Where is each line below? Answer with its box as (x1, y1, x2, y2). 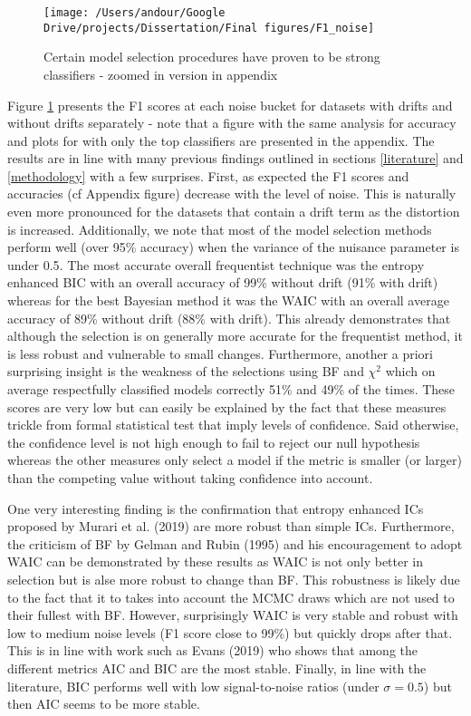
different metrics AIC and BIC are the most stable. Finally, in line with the (7, 658, 427, 677)
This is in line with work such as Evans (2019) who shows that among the (7, 641, 418, 660)
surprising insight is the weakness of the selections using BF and (7, 362, 364, 381)
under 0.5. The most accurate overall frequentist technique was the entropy (7, 255, 425, 274)
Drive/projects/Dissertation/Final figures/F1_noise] (43, 21, 375, 34)
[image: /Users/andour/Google (43, 6, 226, 19)
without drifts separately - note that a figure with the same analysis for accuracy (7, 113, 457, 132)
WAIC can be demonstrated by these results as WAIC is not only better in (7, 552, 424, 571)
